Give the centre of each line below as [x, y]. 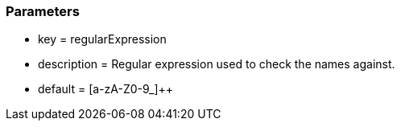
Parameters [43, 11]
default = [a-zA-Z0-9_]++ [106, 89]
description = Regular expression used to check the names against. [217, 64]
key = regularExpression [102, 39]
